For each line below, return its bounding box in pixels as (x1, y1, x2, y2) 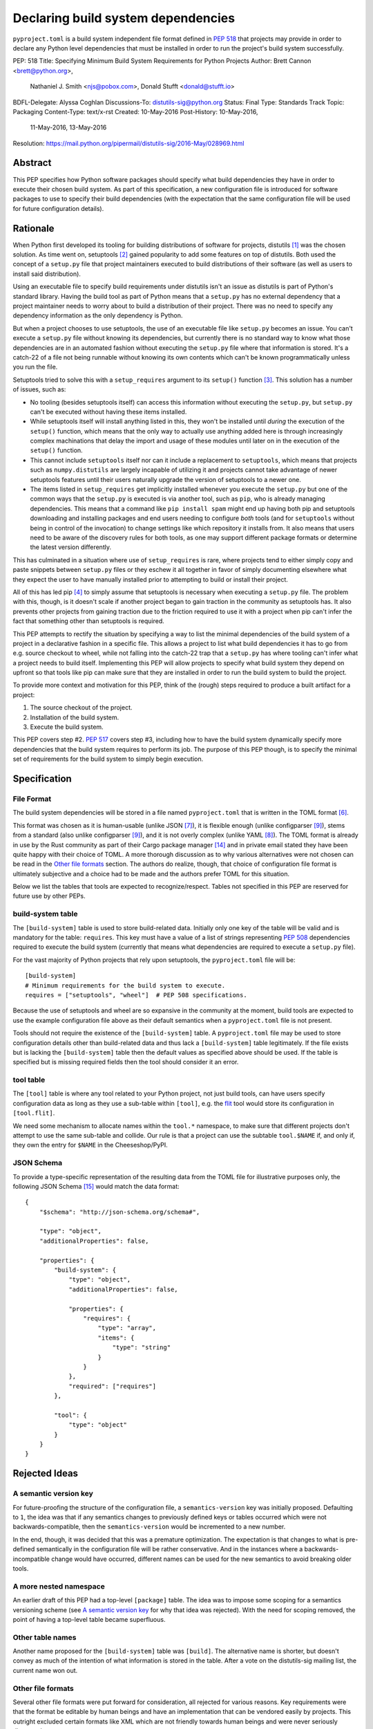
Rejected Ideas (12, 1468, 79, 1479)
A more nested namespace (12, 1581, 105, 1591)
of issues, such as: (12, 385, 66, 394)
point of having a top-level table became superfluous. (12, 1615, 166, 1623)
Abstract (12, 157, 52, 169)
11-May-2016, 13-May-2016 (30, 123, 107, 131)
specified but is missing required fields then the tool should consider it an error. (12, 1058, 239, 1066)
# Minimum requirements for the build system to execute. (25, 981, 226, 989)
